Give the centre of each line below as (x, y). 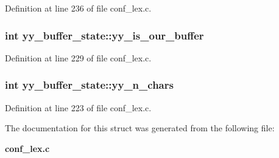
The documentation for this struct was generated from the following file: (140, 128)
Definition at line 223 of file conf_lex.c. (78, 107)
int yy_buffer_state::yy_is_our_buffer (104, 35)
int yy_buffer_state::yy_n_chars (89, 85)
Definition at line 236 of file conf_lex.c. (78, 8)
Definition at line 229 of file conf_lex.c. (78, 57)
